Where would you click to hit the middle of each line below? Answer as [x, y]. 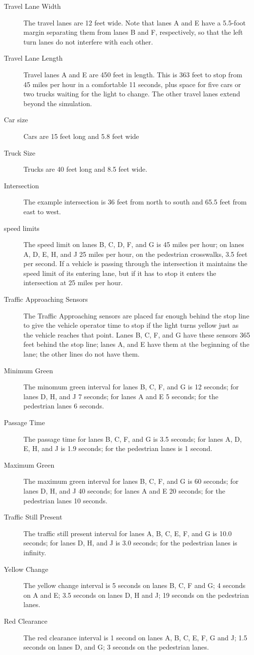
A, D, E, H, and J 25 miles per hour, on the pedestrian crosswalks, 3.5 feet [136, 254]
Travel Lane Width [32, 6]
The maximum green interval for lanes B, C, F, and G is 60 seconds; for [131, 481]
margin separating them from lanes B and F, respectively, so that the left [133, 32]
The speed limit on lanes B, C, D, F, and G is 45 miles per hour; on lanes [134, 244]
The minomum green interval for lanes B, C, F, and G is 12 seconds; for [131, 387]
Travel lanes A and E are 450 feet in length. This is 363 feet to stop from [133, 74]
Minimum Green [29, 370]
